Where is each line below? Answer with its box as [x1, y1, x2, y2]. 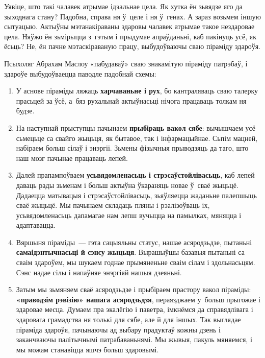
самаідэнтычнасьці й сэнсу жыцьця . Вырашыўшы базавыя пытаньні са [16, 247, 245, 257]
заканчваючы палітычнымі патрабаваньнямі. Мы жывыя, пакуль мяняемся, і [16, 334, 252, 345]
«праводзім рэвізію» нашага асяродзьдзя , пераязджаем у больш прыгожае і [16, 294, 260, 304]
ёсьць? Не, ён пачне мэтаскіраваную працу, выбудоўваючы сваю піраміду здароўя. [4, 41, 260, 52]
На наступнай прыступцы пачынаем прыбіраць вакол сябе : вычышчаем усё [16, 122, 255, 133]
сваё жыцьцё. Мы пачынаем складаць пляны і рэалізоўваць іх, [16, 200, 210, 210]
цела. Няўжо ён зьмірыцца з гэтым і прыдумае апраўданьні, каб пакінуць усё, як [4, 31, 256, 41]
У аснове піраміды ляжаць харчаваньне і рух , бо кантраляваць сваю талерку [16, 85, 258, 96]
